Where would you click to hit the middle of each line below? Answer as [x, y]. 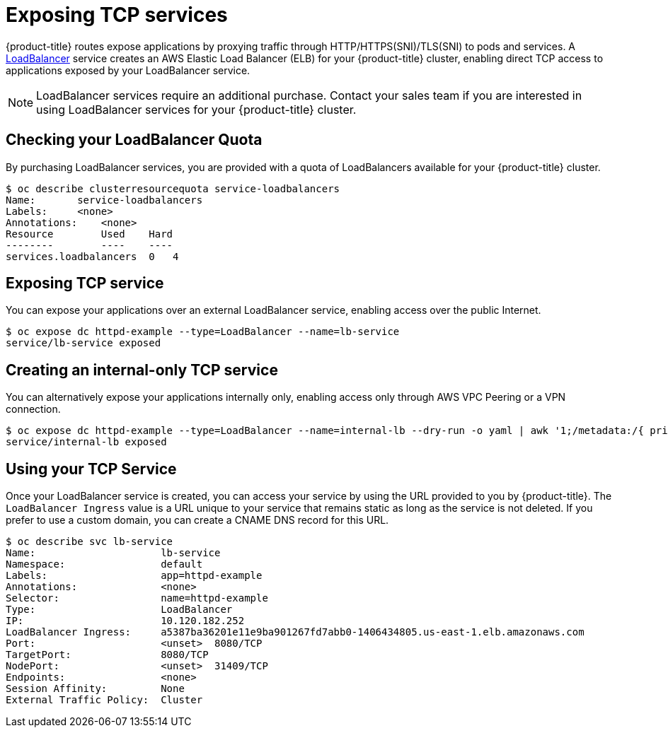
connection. [33, 409]
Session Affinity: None [95, 689]
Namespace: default [104, 564]
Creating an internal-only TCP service [142, 370]
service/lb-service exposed [83, 343]
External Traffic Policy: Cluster [104, 700]
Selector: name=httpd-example [137, 598]
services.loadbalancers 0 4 [92, 256]
